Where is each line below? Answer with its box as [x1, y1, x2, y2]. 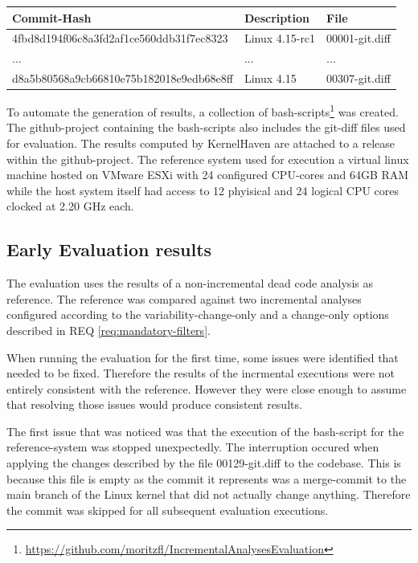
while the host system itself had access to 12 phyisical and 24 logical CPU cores [6, 182, 400, 198]
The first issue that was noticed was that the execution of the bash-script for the [6, 422, 404, 439]
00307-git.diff [326, 70, 391, 87]
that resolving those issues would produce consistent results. [6, 396, 302, 413]
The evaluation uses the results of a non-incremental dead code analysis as [6, 275, 373, 292]
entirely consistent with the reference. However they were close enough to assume [6, 380, 407, 397]
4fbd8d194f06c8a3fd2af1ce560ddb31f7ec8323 [12, 30, 228, 47]
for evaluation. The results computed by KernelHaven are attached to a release [6, 134, 395, 151]
